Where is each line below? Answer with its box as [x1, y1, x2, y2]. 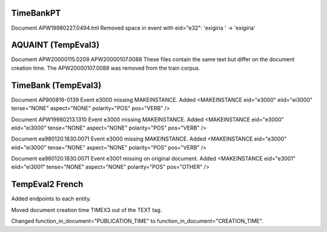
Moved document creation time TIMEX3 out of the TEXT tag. [11, 206, 162, 213]
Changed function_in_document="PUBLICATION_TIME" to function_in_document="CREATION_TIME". [11, 217, 263, 225]
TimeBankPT [11, 8, 61, 18]
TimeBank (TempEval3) [11, 80, 102, 90]
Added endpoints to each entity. [11, 195, 91, 202]
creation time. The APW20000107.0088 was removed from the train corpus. [11, 64, 200, 71]
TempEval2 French [11, 179, 84, 190]
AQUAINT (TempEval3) [11, 40, 100, 50]
